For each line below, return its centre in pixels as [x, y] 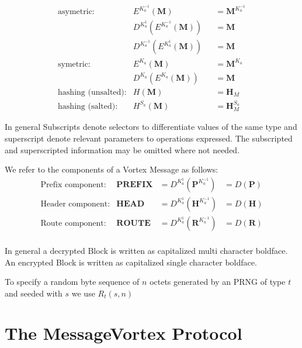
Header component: [75, 204]
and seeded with [34, 293]
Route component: [73, 223]
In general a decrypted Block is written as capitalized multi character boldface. [146, 250]
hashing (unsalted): [92, 92]
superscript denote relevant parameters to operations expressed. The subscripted [149, 138]
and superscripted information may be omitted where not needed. [122, 149]
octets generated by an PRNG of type [218, 282]
